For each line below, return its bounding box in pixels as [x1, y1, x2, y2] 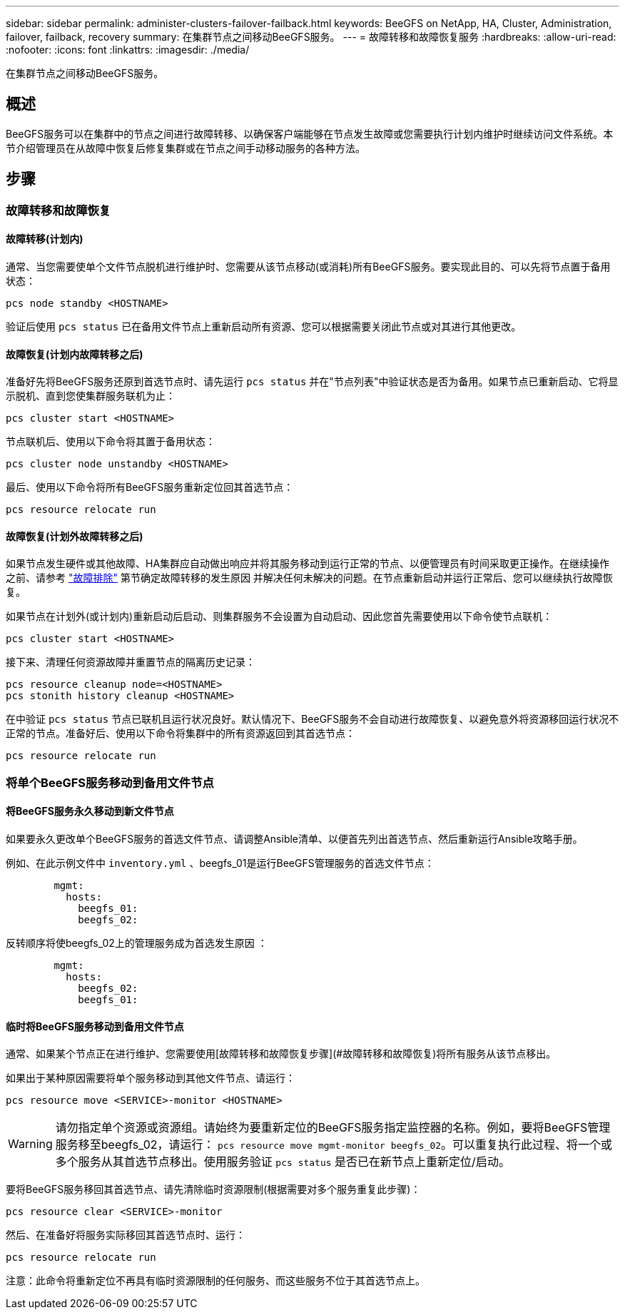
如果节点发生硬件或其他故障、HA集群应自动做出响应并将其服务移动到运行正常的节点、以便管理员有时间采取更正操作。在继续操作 [6, 557, 610, 570]
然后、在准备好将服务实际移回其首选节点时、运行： [6, 1229, 245, 1242]
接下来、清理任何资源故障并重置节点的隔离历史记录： [6, 656, 255, 669]
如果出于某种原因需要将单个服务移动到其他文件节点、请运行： [6, 1072, 295, 1085]
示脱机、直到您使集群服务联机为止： [6, 390, 176, 402]
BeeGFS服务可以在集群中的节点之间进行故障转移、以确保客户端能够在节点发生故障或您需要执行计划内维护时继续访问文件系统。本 [6, 127, 614, 140]
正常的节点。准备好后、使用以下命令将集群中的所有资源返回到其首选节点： [6, 727, 355, 740]
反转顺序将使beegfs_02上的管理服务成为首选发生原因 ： [6, 936, 268, 949]
